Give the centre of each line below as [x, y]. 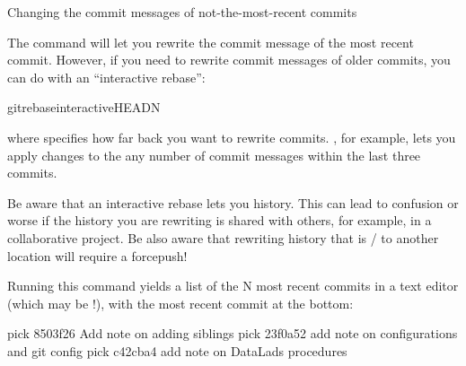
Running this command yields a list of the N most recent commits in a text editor [233, 286]
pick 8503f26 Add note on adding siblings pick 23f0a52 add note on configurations [233, 333]
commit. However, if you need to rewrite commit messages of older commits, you [229, 60]
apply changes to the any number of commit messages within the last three [214, 155]
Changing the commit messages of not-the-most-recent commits [182, 12]
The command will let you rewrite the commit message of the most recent [211, 42]
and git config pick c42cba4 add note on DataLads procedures [177, 350]
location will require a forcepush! [97, 255]
